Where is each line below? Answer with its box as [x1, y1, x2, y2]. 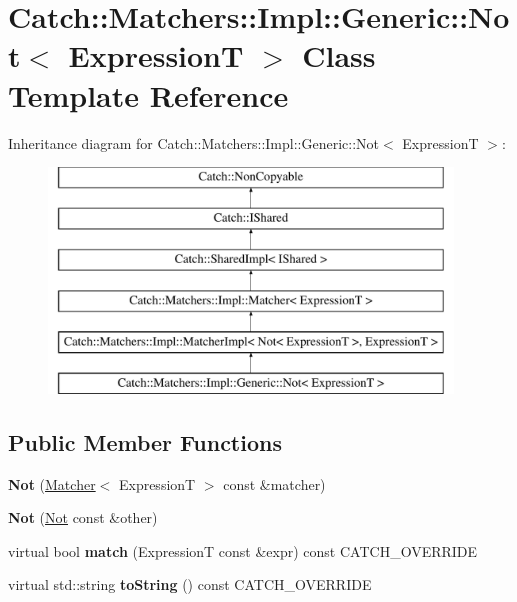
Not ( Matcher [8, 473, 96, 494]
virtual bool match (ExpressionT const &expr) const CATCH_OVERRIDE [8, 540, 478, 561]
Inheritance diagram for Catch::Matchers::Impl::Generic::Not [8, 132, 380, 153]
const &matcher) [223, 473, 326, 494]
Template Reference [8, 74, 289, 115]
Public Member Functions [8, 426, 282, 457]
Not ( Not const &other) [8, 507, 158, 528]
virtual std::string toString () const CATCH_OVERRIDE [8, 574, 372, 595]
